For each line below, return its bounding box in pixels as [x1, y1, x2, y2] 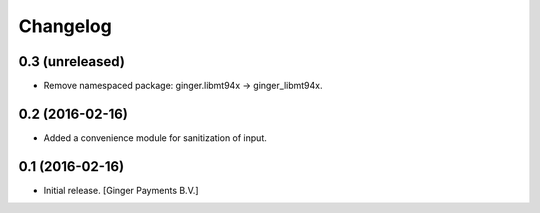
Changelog [18, 15, 112, 37]
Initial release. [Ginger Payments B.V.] [43, 184, 199, 196]
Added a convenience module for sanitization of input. [43, 131, 267, 144]
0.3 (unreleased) [18, 53, 125, 70]
